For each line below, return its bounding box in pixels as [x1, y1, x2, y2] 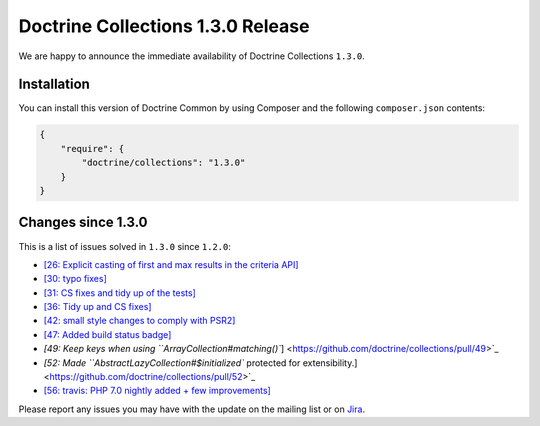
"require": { [60, 143, 125, 154]
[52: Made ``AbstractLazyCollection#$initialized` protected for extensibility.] [43, 356, 358, 369]
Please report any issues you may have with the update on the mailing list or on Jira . [18, 403, 365, 415]
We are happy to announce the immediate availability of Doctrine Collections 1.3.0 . [18, 50, 365, 62]
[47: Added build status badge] [43, 328, 172, 340]
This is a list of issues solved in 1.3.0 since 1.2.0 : [18, 240, 232, 252]
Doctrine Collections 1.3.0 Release [18, 15, 310, 37]
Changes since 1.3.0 [18, 214, 149, 231]
